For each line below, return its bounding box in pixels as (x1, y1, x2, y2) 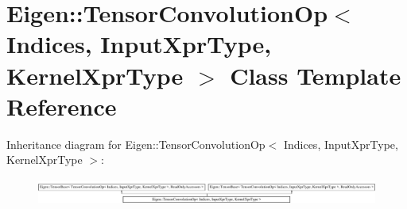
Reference (6, 89, 117, 122)
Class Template (230, 59, 401, 91)
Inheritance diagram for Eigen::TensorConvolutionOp (6, 135, 266, 152)
